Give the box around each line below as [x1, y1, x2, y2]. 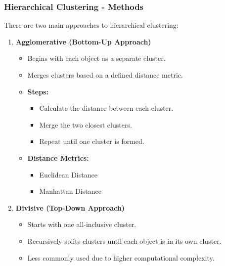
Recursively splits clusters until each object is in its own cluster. [27, 235, 222, 246]
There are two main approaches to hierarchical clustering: [4, 20, 179, 30]
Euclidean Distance [39, 169, 97, 179]
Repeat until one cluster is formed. [39, 136, 144, 146]
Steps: [27, 86, 48, 96]
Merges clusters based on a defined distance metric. [27, 70, 183, 80]
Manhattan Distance [39, 186, 101, 196]
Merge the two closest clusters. [39, 119, 132, 130]
